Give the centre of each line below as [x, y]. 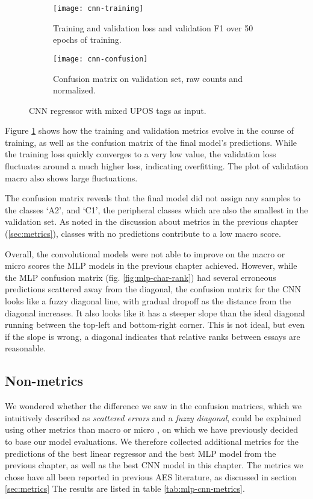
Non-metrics [44, 381]
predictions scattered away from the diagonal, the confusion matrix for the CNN [153, 289]
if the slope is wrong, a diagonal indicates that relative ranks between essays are [153, 336]
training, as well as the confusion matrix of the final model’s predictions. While [151, 142]
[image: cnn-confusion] [101, 59]
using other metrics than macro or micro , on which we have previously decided [151, 429]
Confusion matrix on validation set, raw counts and [148, 78]
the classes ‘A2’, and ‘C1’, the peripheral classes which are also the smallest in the [156, 209]
